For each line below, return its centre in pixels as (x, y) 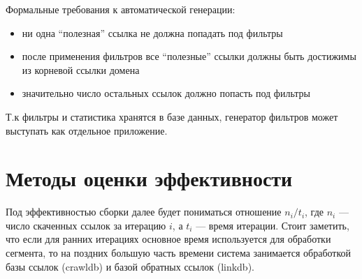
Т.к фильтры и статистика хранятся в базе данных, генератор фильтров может (172, 116)
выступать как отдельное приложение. (87, 130)
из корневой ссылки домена (81, 69)
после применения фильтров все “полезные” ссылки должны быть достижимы (189, 56)
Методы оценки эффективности (149, 178)
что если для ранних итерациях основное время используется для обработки (168, 239)
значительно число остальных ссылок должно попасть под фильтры (166, 93)
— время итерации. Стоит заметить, (273, 225)
